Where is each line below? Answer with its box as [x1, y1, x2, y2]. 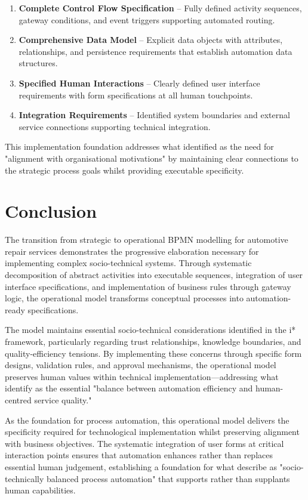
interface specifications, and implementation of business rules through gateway [5, 280, 291, 292]
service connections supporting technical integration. [19, 120, 211, 132]
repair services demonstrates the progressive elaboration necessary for [5, 245, 259, 257]
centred [5, 393, 32, 406]
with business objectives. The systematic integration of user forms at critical [5, 437, 284, 449]
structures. [19, 57, 58, 69]
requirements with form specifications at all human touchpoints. [19, 88, 253, 101]
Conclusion [5, 199, 97, 223]
